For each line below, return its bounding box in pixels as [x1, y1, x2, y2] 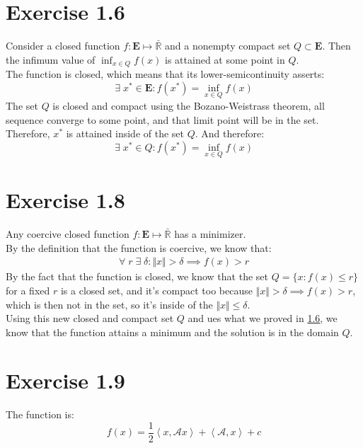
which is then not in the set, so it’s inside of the [6, 297, 213, 311]
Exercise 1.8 [6, 185, 125, 214]
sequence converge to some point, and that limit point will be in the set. [6, 112, 319, 127]
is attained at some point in [165, 52, 285, 67]
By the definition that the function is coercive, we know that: [6, 240, 272, 255]
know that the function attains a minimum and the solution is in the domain [6, 324, 339, 339]
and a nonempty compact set [164, 38, 291, 53]
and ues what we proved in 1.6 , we [188, 311, 338, 326]
